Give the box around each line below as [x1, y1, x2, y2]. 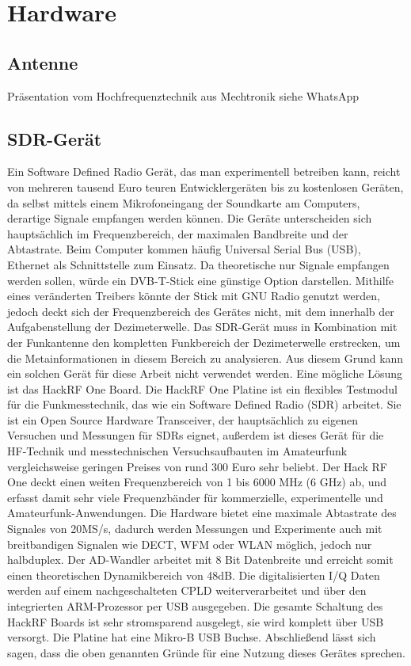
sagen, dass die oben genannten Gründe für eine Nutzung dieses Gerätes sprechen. [7, 644, 405, 660]
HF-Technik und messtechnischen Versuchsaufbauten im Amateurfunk [7, 443, 348, 459]
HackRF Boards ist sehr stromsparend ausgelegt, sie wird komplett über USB [7, 613, 384, 630]
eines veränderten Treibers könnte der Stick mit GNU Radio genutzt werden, [7, 287, 380, 304]
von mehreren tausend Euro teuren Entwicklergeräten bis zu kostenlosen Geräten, [7, 178, 404, 195]
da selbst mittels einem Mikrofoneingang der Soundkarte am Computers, [7, 194, 360, 211]
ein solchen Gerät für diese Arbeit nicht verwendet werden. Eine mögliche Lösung [7, 365, 403, 382]
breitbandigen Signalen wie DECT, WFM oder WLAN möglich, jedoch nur [7, 535, 372, 552]
